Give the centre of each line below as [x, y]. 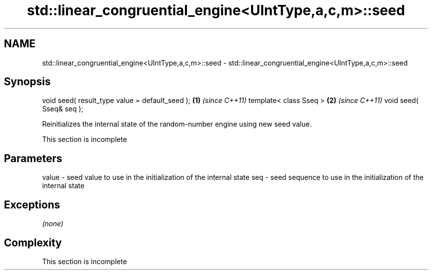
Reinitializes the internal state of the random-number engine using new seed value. [177, 124]
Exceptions [32, 205]
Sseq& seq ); [63, 109]
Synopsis [27, 82]
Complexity [33, 242]
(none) [53, 224]
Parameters [33, 158]
